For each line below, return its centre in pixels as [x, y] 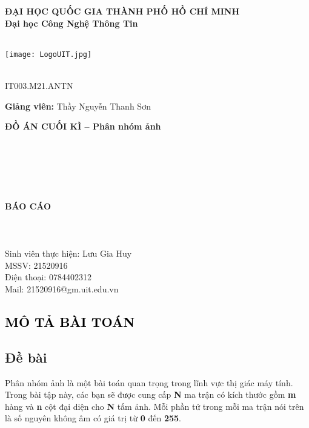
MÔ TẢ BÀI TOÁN [70, 321]
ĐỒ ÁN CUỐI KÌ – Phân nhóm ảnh [83, 126]
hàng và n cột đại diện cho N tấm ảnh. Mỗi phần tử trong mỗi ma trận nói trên [154, 406]
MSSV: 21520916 [36, 265]
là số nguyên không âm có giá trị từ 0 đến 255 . [93, 418]
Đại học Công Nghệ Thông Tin [71, 23]
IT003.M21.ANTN [39, 86]
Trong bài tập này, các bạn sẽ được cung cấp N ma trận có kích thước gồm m [151, 394]
